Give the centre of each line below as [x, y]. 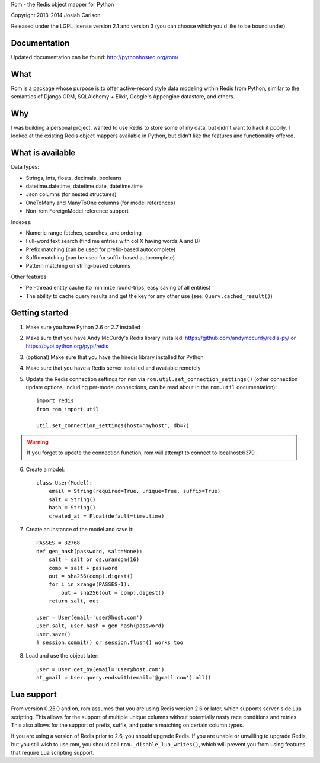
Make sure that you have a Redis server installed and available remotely [113, 368]
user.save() [54, 634]
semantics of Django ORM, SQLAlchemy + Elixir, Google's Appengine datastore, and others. [123, 96]
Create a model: [45, 469]
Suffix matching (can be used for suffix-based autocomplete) [100, 258]
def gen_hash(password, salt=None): [89, 551]
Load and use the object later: [62, 656]
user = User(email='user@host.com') [89, 617]
